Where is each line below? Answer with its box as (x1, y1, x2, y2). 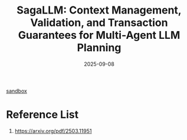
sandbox (6, 87, 28, 94)
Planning (77, 41, 122, 55)
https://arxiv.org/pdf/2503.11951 (14, 127, 92, 134)
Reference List (6, 108, 78, 121)
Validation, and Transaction (30, 16, 168, 29)
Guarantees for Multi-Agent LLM (18, 29, 181, 42)
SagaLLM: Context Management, (17, 4, 182, 17)
